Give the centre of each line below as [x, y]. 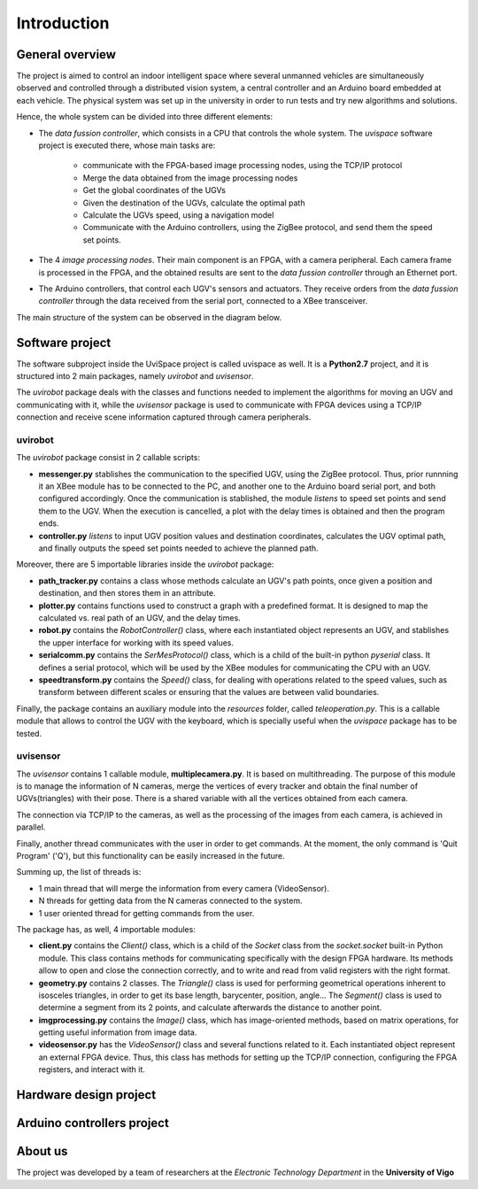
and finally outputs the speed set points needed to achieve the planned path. [178, 548]
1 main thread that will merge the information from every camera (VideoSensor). [184, 888]
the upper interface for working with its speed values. [136, 643]
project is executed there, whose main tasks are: [127, 145]
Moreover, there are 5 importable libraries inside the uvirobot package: [145, 564]
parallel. [31, 827]
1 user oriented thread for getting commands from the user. [146, 913]
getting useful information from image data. [118, 1032]
